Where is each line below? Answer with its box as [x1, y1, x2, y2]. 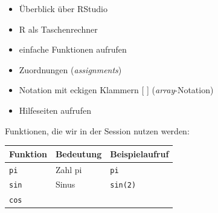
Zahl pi [55, 163, 82, 175]
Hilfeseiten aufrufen [19, 103, 91, 116]
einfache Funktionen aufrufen [19, 43, 127, 56]
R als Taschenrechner [19, 22, 98, 35]
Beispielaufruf [110, 147, 169, 160]
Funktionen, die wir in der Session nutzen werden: [5, 124, 190, 137]
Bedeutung [55, 147, 102, 160]
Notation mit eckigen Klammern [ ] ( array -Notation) [19, 84, 214, 96]
